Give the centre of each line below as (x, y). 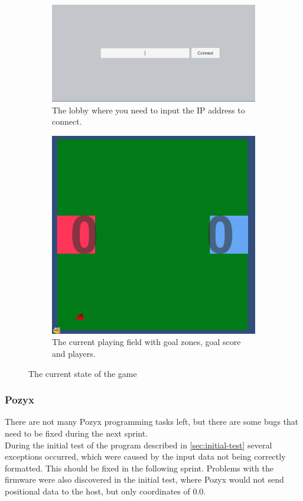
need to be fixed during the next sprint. (76, 433)
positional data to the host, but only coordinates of (97, 491)
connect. (67, 121)
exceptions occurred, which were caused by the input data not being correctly (145, 456)
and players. (74, 353)
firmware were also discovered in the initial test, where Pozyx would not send (144, 479)
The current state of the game (83, 373)
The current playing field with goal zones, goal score (146, 342)
